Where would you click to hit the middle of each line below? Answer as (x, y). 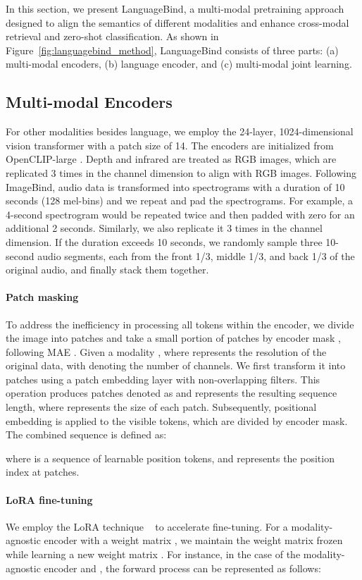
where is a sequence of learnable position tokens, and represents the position (170, 458)
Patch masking (42, 297)
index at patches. (43, 472)
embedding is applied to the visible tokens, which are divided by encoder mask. (177, 420)
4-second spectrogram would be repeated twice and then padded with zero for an (180, 214)
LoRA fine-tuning (49, 499)
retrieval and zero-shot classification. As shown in (112, 36)
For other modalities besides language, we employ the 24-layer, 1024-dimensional (180, 131)
